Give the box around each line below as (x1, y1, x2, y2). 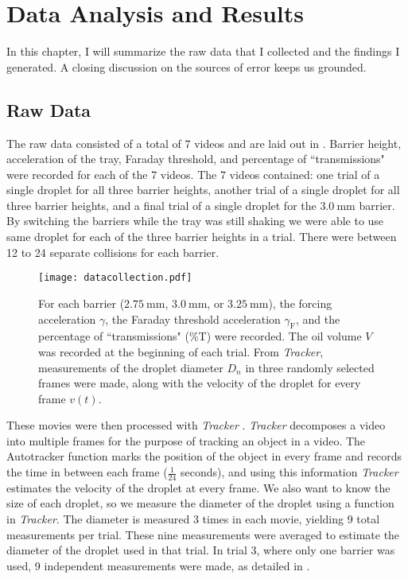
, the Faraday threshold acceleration (105, 310, 281, 327)
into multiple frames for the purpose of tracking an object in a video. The (6, 432, 366, 449)
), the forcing (268, 294, 332, 311)
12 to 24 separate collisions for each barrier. (6, 243, 220, 260)
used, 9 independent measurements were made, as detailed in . (6, 557, 310, 573)
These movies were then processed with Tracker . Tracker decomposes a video (6, 417, 386, 433)
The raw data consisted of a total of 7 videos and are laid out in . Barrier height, (6, 134, 402, 151)
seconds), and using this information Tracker (181, 464, 398, 480)
